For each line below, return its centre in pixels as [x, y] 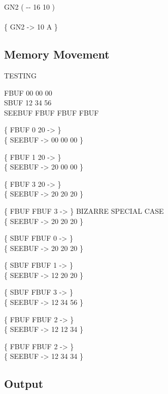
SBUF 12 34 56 [28, 103]
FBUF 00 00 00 [28, 92]
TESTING [21, 75]
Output [24, 384]
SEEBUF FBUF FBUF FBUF [52, 112]
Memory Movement [57, 54]
